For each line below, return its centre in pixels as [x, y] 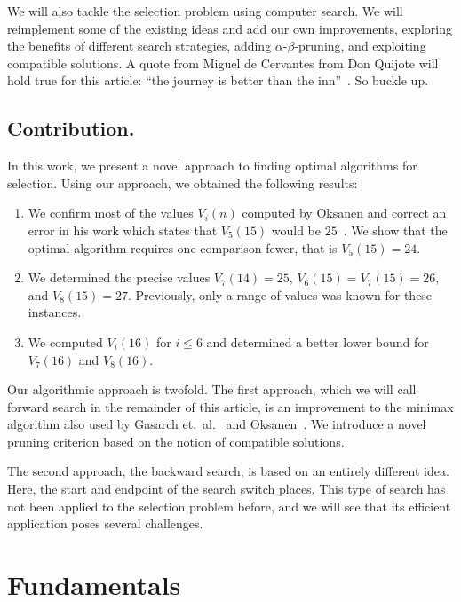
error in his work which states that [123, 230]
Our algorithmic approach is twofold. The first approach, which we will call [212, 389]
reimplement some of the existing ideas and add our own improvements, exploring [230, 28]
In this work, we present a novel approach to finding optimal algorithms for [212, 166]
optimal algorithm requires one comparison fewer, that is [183, 247]
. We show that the [395, 230]
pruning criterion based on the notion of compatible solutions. [176, 441]
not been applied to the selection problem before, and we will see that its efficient [229, 506]
